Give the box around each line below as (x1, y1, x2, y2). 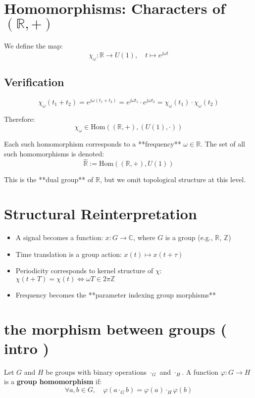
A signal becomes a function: (15, 232, 103, 243)
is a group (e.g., (165, 232, 213, 243)
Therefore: (4, 113, 35, 124)
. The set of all (201, 139, 245, 149)
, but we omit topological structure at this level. (100, 174, 246, 185)
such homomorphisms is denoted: (4, 148, 104, 158)
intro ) (4, 338, 50, 358)
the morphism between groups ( (4, 318, 227, 339)
